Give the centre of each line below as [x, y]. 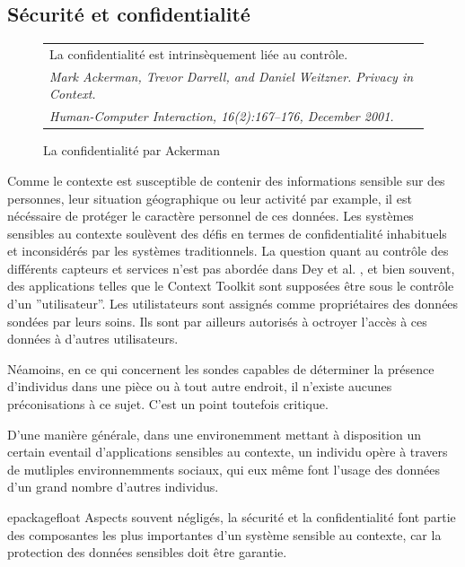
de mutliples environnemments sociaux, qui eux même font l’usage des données [224, 469]
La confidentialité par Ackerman [132, 150]
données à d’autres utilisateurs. [93, 339]
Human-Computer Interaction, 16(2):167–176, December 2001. [222, 116]
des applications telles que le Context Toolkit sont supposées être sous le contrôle [231, 286]
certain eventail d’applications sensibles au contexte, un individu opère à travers [228, 452]
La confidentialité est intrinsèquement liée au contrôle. [199, 53]
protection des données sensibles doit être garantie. [147, 552]
